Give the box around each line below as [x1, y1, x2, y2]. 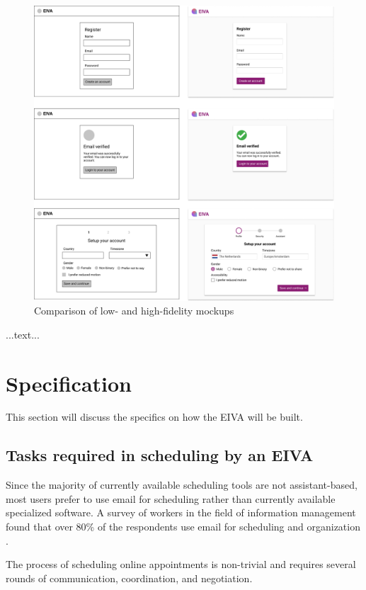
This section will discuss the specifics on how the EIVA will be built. [6, 409, 303, 424]
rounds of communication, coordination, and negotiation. [6, 570, 253, 585]
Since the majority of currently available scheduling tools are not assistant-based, [6, 477, 358, 492]
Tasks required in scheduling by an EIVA [6, 444, 314, 466]
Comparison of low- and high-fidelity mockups [34, 303, 234, 318]
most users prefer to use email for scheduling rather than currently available [6, 491, 336, 506]
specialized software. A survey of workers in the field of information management [6, 505, 356, 520]
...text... [6, 327, 40, 341]
